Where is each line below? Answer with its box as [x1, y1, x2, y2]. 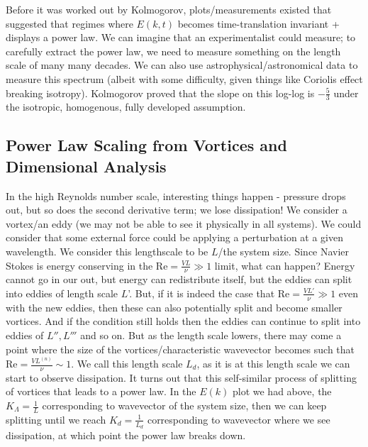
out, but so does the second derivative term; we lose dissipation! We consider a [6, 202, 347, 217]
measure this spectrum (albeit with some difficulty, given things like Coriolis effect [6, 71, 363, 86]
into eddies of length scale [6, 285, 118, 300]
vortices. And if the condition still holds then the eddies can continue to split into [6, 314, 361, 329]
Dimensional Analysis [6, 155, 167, 177]
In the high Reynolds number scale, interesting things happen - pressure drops [6, 188, 346, 203]
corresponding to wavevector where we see [147, 412, 330, 426]
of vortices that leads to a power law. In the [6, 384, 196, 399]
